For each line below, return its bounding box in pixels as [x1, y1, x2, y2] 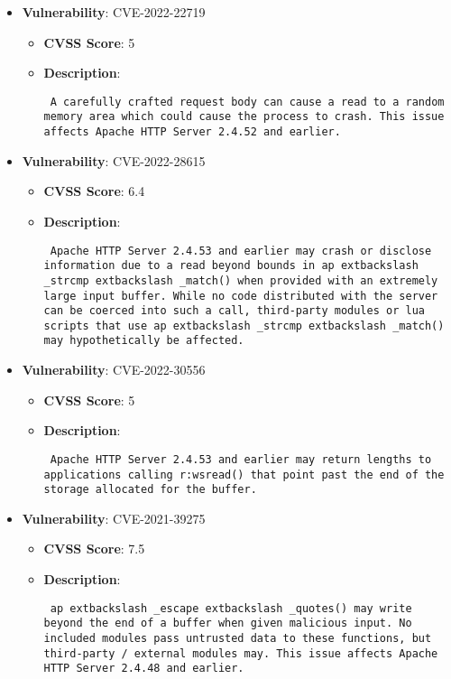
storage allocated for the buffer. [43, 483, 257, 497]
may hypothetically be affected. [43, 334, 244, 348]
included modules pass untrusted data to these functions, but [43, 631, 432, 645]
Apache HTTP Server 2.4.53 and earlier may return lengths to [50, 452, 432, 466]
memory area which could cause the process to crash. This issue [43, 110, 445, 124]
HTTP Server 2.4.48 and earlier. [43, 662, 244, 675]
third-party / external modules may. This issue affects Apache [43, 646, 438, 660]
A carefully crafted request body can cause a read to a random [50, 95, 445, 108]
